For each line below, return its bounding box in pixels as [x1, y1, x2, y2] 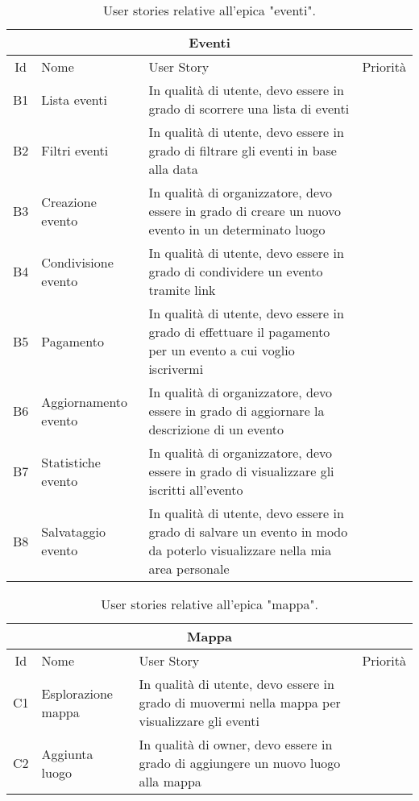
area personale [148, 559, 230, 578]
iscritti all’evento [148, 480, 243, 499]
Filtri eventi [41, 141, 109, 160]
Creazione [41, 192, 97, 211]
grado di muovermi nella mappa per [139, 693, 341, 712]
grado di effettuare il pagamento [148, 322, 330, 341]
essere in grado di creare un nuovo [148, 201, 341, 220]
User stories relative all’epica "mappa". [101, 595, 318, 613]
